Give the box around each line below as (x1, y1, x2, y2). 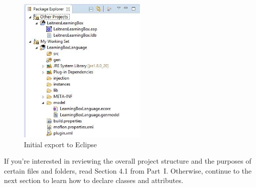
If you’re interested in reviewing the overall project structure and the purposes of (4, 156, 252, 166)
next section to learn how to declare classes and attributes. (4, 175, 183, 186)
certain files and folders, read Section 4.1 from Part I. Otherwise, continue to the (4, 165, 252, 176)
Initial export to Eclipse (24, 139, 97, 149)
